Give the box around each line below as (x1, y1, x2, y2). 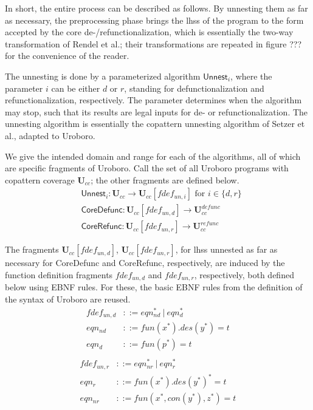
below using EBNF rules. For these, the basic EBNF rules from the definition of (5, 281, 303, 293)
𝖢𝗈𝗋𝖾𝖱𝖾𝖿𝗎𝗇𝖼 (81, 222, 122, 231)
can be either (51, 81, 100, 94)
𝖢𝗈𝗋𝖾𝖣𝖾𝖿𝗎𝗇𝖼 (81, 206, 123, 215)
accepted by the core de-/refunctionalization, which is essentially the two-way (5, 26, 294, 38)
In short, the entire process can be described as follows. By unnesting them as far (5, 2, 308, 14)
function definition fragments (5, 268, 113, 281)
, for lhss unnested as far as (175, 243, 278, 256)
